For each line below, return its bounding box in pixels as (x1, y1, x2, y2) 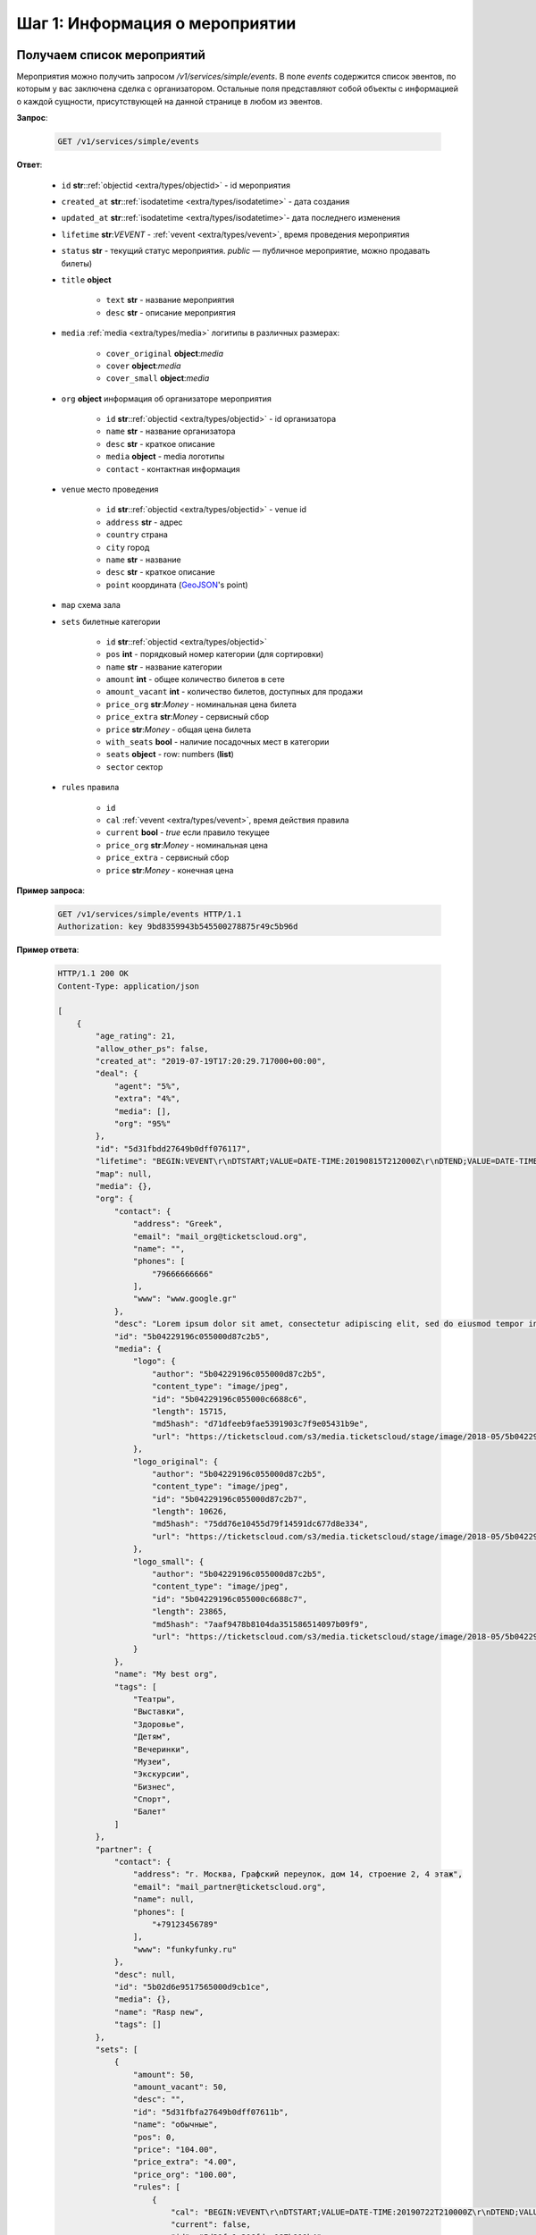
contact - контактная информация (105, 463, 240, 474)
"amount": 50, (132, 2070, 196, 2079)
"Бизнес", (132, 1782, 176, 1792)
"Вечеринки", (132, 1744, 190, 1754)
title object (61, 274, 112, 285)
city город (105, 542, 150, 552)
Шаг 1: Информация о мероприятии (16, 13, 297, 33)
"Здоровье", (132, 1719, 186, 1729)
